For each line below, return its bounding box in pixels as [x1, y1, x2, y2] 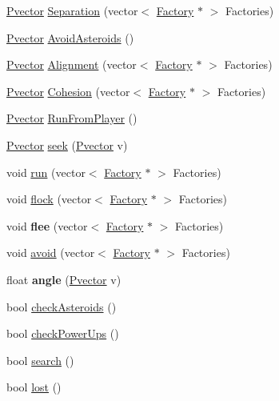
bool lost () [6, 379, 62, 395]
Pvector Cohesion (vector [6, 82, 130, 99]
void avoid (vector [6, 244, 95, 261]
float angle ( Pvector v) [6, 271, 122, 287]
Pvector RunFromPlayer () [6, 110, 138, 126]
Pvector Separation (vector [6, 2, 138, 18]
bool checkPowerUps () [6, 325, 119, 342]
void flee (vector [6, 217, 88, 234]
